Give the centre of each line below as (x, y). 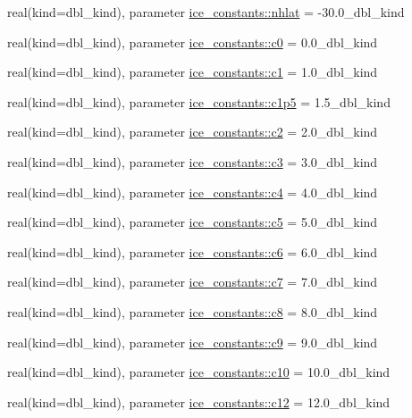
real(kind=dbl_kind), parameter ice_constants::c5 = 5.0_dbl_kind (193, 222)
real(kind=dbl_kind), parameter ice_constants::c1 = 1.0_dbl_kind (193, 72)
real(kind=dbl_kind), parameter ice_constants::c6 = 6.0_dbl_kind (193, 251)
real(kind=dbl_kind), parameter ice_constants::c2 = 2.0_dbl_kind (193, 132)
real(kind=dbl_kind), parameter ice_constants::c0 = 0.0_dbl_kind (193, 42)
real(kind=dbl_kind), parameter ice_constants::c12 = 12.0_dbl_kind (199, 401)
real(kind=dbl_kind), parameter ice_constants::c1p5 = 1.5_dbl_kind (199, 101)
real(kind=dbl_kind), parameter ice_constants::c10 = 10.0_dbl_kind (199, 372)
